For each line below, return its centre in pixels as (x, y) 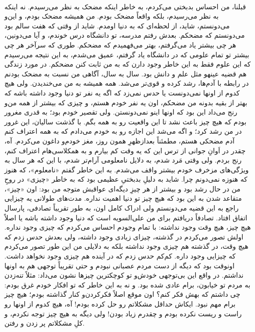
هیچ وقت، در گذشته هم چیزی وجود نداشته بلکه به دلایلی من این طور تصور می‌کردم (127, 246)
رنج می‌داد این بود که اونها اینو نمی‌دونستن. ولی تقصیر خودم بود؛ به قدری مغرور (121, 112)
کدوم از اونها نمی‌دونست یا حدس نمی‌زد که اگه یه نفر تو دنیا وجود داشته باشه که (122, 92)
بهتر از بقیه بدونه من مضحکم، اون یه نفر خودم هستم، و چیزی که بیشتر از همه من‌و (126, 102)
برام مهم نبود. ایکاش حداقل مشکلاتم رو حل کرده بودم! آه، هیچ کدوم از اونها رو (120, 304)
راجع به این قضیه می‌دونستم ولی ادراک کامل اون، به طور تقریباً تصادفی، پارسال (122, 208)
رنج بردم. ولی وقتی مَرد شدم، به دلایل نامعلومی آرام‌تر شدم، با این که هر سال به (123, 160)
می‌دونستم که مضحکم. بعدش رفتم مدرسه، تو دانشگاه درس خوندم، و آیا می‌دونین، (125, 35)
